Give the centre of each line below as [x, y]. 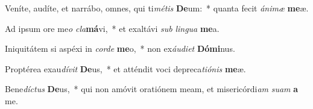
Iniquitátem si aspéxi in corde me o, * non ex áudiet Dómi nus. [120, 48]
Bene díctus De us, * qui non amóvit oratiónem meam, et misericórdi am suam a [152, 89]
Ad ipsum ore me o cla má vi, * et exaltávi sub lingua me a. [112, 28]
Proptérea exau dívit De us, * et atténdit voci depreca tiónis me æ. [125, 68]
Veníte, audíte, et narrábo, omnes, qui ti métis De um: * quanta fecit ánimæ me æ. [157, 8]
